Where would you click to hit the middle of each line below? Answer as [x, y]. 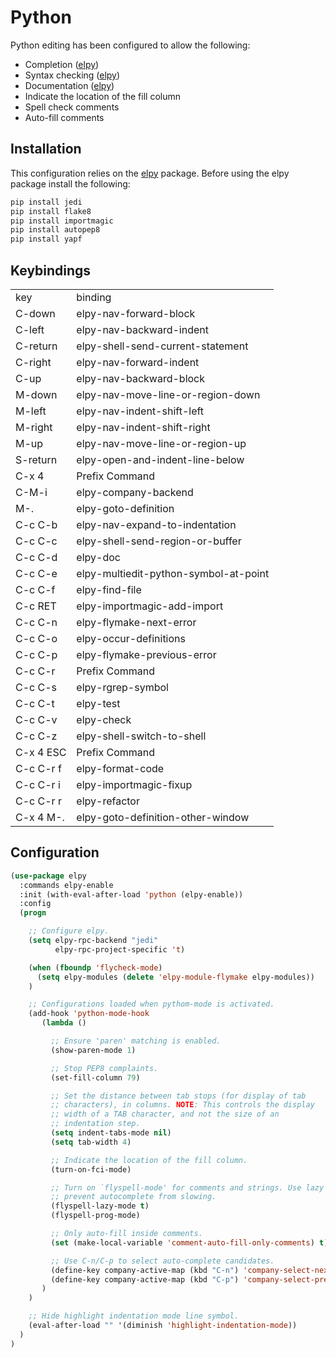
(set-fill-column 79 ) [95, 1077]
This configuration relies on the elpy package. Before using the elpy [150, 173]
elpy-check [104, 719]
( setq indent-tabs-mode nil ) [111, 1133]
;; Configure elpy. [69, 931]
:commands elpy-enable [66, 885]
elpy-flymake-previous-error [146, 654]
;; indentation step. [95, 1124]
